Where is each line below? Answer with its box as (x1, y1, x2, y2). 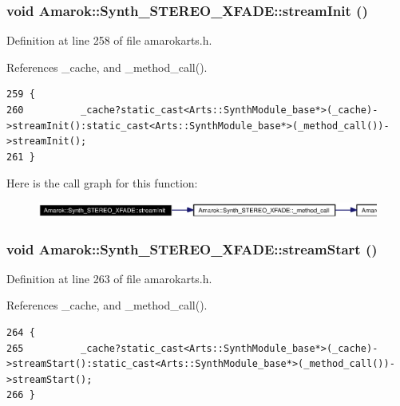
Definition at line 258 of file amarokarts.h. (6, 32, 212, 49)
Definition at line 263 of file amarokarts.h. (6, 270, 212, 286)
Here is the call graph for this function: (6, 175, 198, 191)
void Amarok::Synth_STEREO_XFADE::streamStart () (6, 238, 378, 258)
